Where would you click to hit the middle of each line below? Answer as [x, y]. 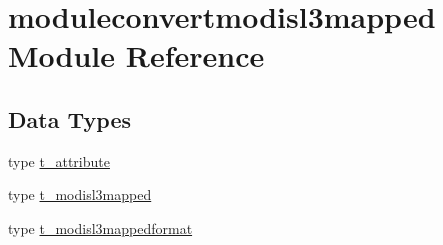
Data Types [69, 118]
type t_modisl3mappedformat [100, 227]
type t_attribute [59, 160]
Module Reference [136, 55]
